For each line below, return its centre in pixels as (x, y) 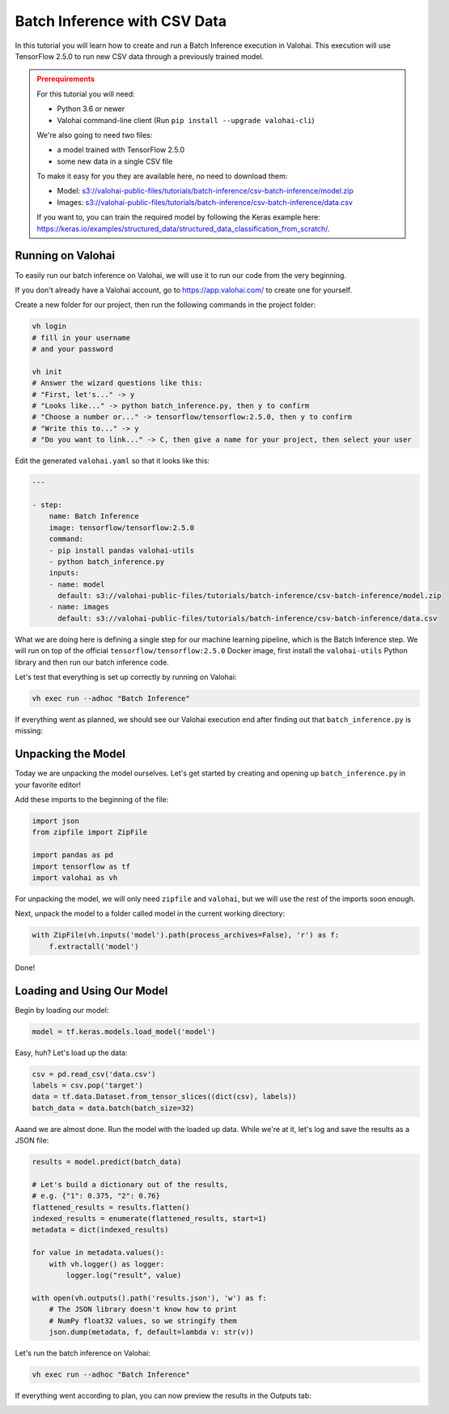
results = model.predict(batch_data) (107, 1162)
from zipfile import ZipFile (90, 832)
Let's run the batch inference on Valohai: (83, 1352)
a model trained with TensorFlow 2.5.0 (121, 150)
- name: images (79, 607)
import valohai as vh (75, 878)
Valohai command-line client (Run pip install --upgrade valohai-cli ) (186, 120)
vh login (49, 327)
